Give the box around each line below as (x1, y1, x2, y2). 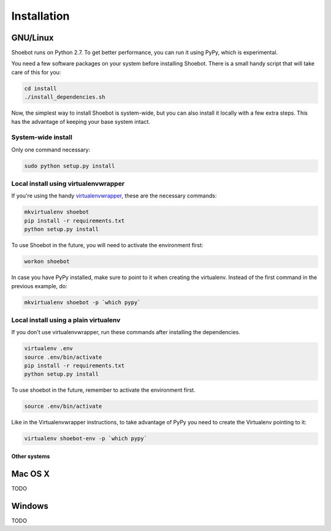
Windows (11, 500, 48, 511)
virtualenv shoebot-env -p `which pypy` (24, 435, 147, 442)
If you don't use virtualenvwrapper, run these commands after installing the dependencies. (11, 329, 240, 336)
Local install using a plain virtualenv (11, 316, 121, 324)
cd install (24, 85, 57, 92)
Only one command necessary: (11, 146, 91, 153)
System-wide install (11, 133, 73, 142)
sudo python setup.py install (24, 162, 115, 169)
